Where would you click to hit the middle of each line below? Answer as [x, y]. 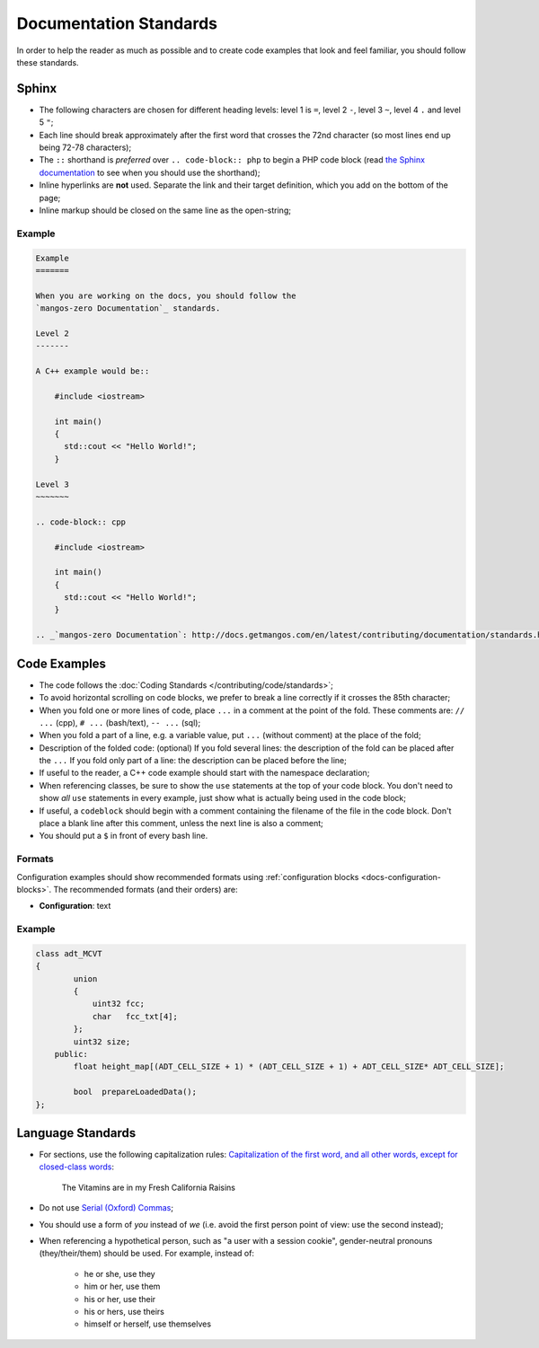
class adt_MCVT [69, 953]
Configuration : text [75, 906]
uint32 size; [102, 1041]
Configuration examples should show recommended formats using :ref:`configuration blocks [188, 877]
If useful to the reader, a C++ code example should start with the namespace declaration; [204, 773]
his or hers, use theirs [124, 1311]
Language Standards [76, 1133]
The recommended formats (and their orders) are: [146, 889]
